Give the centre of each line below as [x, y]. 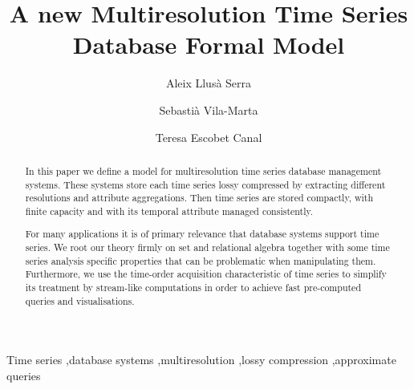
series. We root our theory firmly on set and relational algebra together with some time [207, 247]
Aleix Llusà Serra [209, 83]
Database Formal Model [209, 45]
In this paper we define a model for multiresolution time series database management [203, 170]
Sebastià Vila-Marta [209, 109]
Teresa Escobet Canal [209, 137]
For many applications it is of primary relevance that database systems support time [202, 234]
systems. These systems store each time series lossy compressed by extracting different [205, 184]
